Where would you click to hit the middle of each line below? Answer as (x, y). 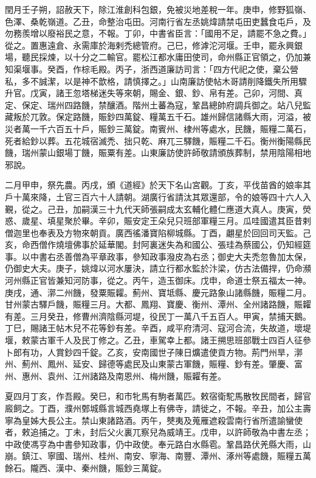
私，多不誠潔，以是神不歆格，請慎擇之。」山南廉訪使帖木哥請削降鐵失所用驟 (156, 81)
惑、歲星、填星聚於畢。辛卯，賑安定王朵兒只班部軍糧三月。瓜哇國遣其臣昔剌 (158, 221)
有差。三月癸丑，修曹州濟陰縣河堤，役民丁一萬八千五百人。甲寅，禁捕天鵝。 (158, 316)
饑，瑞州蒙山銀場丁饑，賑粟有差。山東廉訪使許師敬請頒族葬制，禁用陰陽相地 (158, 153)
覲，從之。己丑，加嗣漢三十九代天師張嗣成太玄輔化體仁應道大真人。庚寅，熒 (158, 209)
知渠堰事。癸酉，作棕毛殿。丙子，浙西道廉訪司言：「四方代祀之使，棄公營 (152, 69)
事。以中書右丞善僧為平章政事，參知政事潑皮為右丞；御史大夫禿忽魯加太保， (158, 256)
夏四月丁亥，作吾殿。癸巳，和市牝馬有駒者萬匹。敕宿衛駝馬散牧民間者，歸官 (158, 396)
